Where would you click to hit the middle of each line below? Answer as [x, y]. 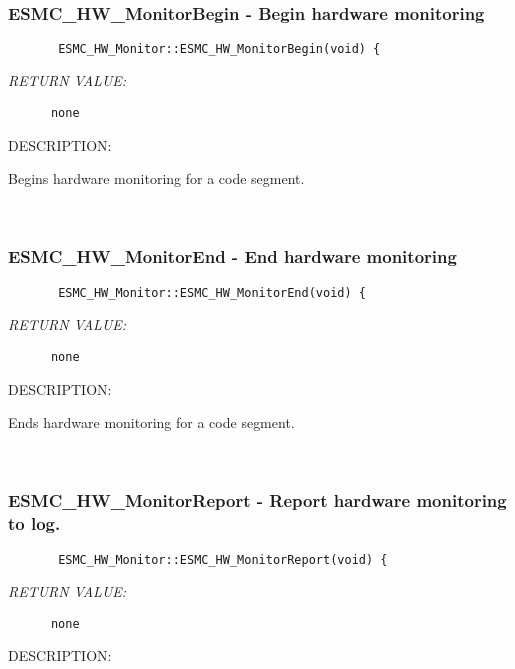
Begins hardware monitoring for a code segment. [156, 178]
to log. [34, 523]
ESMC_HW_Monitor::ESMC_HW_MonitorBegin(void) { [219, 48]
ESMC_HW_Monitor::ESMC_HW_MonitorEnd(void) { [212, 292]
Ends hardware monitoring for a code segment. [151, 422]
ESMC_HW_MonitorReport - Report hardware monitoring [257, 500]
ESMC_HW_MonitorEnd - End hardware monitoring [232, 256]
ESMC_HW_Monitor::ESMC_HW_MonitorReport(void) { [223, 559]
